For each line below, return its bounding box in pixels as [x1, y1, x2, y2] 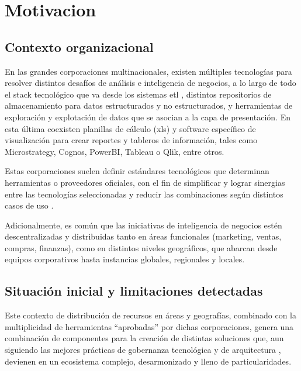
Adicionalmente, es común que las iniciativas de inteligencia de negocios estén [5, 219, 282, 231]
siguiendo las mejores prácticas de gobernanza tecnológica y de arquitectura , [5, 344, 281, 356]
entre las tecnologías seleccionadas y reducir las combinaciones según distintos [5, 188, 283, 200]
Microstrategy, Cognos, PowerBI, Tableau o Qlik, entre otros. [5, 145, 224, 157]
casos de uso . [5, 199, 54, 211]
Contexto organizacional [5, 37, 154, 56]
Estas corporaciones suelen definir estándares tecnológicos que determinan [5, 165, 269, 177]
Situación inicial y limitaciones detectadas [5, 282, 263, 300]
